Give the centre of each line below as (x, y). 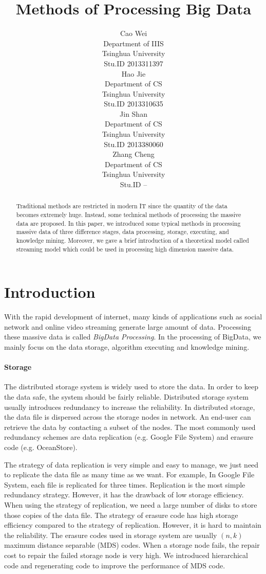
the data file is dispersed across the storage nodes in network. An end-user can (128, 417)
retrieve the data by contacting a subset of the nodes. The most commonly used (130, 427)
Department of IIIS (134, 43)
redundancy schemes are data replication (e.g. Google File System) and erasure (129, 437)
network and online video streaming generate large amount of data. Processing (128, 326)
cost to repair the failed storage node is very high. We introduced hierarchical (126, 555)
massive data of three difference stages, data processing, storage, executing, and (122, 232)
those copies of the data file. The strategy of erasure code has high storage (121, 515)
